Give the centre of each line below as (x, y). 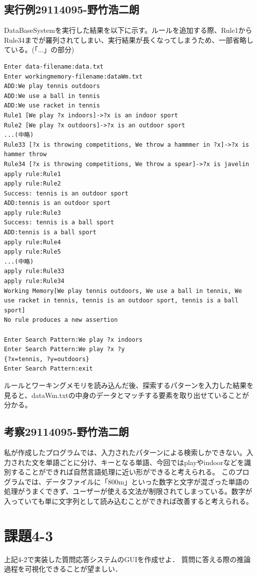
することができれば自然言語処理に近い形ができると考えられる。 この (123, 472)
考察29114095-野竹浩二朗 (66, 432)
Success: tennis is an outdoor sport (66, 193)
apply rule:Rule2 (32, 184)
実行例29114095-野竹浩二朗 (72, 9)
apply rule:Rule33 (34, 271)
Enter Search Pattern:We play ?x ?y (64, 349)
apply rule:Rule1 (32, 174)
